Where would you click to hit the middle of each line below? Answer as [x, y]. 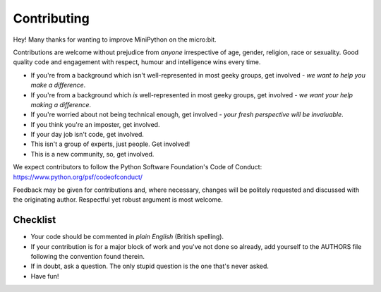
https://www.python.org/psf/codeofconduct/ [78, 177]
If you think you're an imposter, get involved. [95, 124]
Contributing [51, 18]
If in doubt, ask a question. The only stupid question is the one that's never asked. [150, 266]
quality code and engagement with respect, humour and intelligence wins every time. [137, 62]
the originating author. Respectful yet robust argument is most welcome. [118, 200]
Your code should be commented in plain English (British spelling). [127, 237]
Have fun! [45, 276]
